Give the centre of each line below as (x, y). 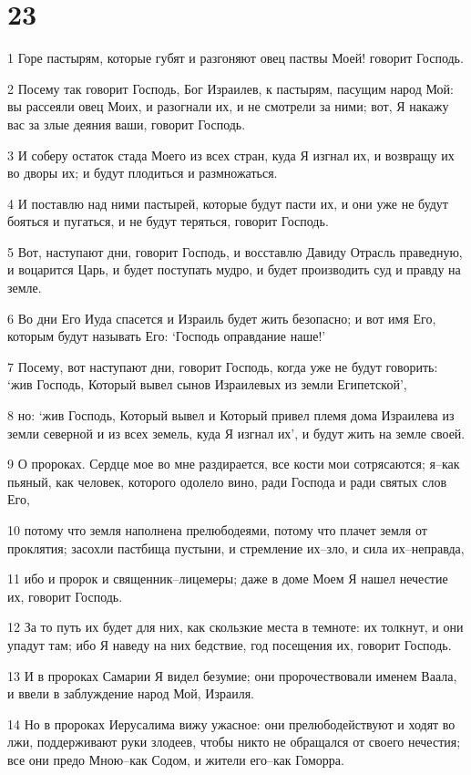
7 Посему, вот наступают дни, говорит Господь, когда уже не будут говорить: (223, 366)
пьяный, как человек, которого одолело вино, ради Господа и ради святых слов (227, 481)
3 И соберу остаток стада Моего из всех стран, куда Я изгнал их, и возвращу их (231, 155)
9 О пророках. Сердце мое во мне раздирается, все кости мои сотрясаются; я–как (234, 464)
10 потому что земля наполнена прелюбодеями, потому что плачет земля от (217, 530)
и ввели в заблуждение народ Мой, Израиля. (131, 693)
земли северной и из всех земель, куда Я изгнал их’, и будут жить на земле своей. (236, 433)
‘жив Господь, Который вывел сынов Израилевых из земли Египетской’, (207, 384)
